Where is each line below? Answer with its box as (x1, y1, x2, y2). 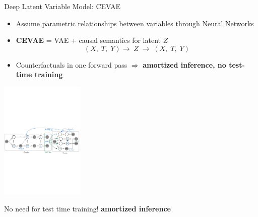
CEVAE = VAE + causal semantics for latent (16, 35, 161, 45)
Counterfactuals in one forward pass (16, 59, 127, 70)
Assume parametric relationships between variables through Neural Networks (16, 18, 254, 28)
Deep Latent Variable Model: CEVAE (4, 1, 121, 11)
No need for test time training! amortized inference (4, 203, 171, 214)
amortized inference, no (143, 59, 226, 70)
